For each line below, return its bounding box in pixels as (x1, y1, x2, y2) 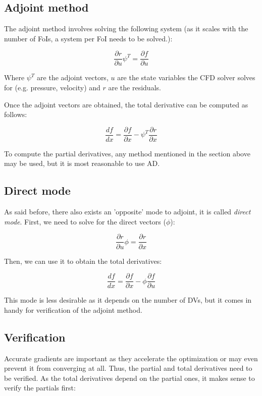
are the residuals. (108, 82, 161, 93)
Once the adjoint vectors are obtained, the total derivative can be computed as (4, 99, 248, 109)
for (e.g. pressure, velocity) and (4, 82, 100, 93)
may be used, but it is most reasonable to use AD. (4, 158, 160, 168)
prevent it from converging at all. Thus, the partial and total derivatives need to (4, 363, 252, 373)
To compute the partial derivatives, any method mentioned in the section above (4, 148, 250, 158)
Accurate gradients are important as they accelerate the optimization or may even (4, 353, 258, 363)
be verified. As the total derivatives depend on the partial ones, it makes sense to (4, 372, 255, 383)
